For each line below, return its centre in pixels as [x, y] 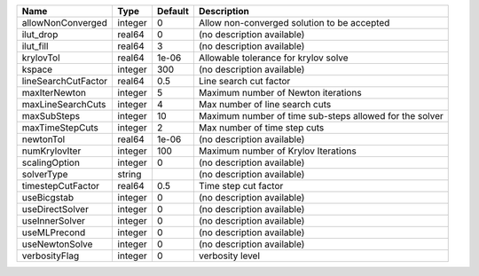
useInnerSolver [54, 221]
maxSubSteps [51, 116]
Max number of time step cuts [261, 127]
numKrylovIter [51, 151]
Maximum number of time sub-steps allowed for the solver [321, 116]
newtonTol [43, 139]
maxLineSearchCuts [64, 104]
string [130, 174]
